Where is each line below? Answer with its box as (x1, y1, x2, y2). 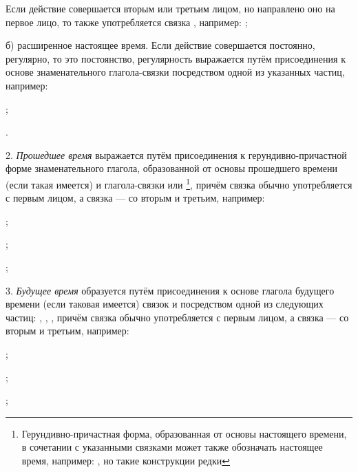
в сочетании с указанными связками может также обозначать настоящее (21, 440, 323, 454)
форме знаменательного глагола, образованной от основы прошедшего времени (6, 161, 337, 175)
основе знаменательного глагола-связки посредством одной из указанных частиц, (6, 65, 345, 79)
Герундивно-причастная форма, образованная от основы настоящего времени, (21, 426, 347, 440)
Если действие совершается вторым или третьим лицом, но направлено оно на (6, 1, 335, 15)
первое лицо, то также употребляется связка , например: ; (6, 14, 248, 29)
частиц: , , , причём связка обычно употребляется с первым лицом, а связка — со (6, 310, 349, 324)
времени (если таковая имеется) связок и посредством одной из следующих (6, 297, 324, 311)
